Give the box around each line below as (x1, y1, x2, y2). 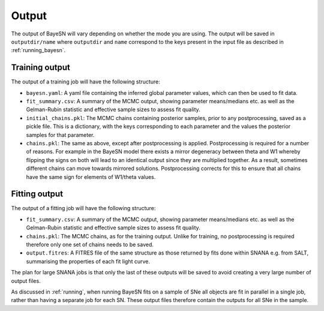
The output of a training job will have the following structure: (11, 78, 160, 85)
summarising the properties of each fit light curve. (26, 258, 150, 265)
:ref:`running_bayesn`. (11, 47, 66, 54)
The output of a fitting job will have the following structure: (11, 205, 156, 212)
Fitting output (11, 189, 63, 199)
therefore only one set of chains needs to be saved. (26, 241, 154, 248)
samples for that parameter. (26, 131, 95, 138)
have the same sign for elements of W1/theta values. (26, 173, 156, 180)
